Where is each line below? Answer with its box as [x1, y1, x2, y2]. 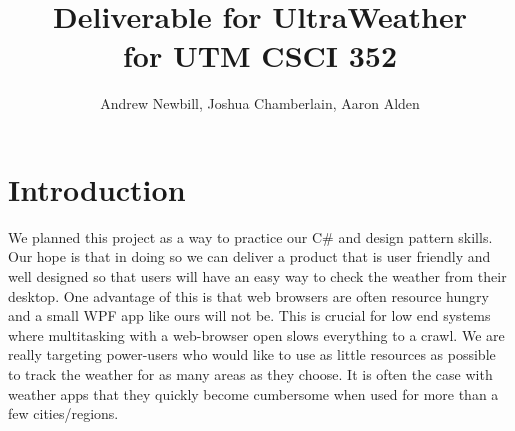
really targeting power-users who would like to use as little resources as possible [8, 344, 496, 365]
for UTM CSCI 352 [122, 35, 398, 76]
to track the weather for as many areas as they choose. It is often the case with [8, 364, 493, 384]
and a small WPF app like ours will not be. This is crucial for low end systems [8, 305, 491, 326]
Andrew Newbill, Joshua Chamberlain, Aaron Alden [100, 93, 420, 114]
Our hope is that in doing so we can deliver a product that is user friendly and [8, 246, 491, 267]
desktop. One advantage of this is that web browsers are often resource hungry [8, 285, 489, 306]
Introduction [8, 168, 186, 209]
